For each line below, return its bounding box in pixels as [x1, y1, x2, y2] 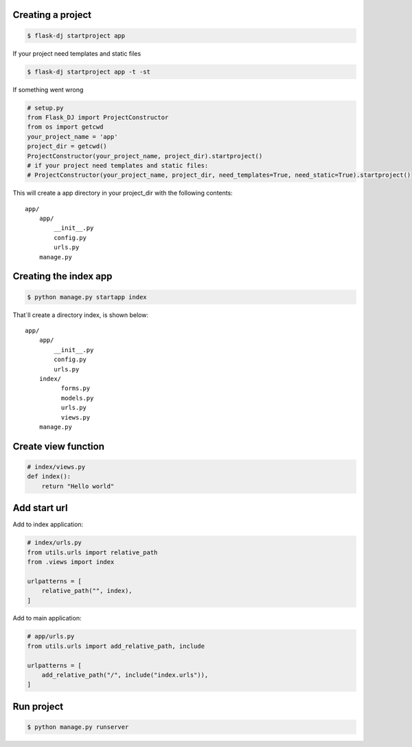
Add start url [12, 502, 68, 514]
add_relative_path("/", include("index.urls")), [41, 671, 209, 679]
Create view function [12, 440, 104, 452]
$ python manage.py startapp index [27, 293, 147, 301]
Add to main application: [12, 614, 82, 622]
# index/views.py [27, 463, 86, 470]
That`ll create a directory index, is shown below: [12, 310, 149, 319]
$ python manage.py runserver [27, 723, 129, 731]
